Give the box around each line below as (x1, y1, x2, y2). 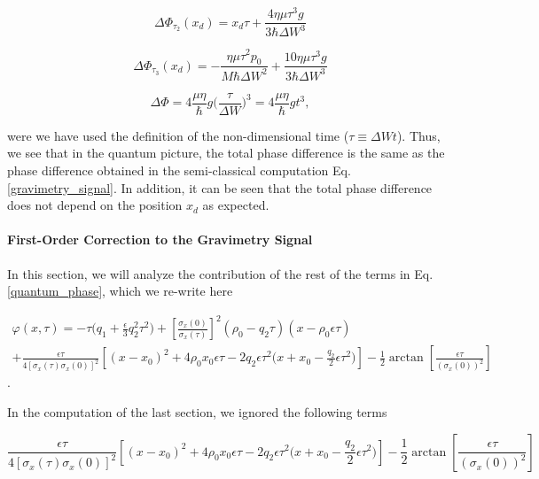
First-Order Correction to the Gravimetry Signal (7, 230, 313, 249)
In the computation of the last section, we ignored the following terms (7, 402, 387, 421)
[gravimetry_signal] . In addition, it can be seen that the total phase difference (7, 178, 433, 197)
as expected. (202, 196, 269, 214)
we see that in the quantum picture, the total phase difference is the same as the (7, 143, 445, 162)
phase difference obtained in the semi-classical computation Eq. (7, 160, 351, 179)
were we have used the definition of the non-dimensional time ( (7, 126, 349, 144)
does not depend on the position (7, 196, 183, 214)
